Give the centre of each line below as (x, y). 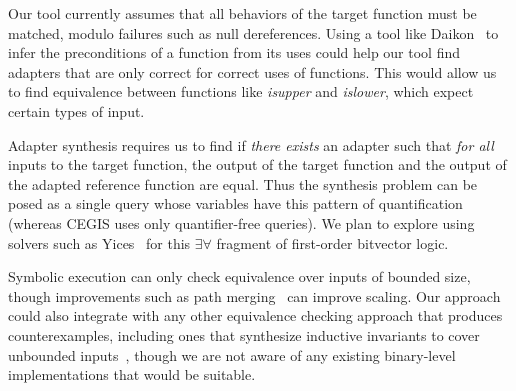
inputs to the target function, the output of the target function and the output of (257, 164)
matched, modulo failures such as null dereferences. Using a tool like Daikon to (253, 32)
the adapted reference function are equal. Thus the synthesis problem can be (243, 183)
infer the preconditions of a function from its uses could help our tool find (234, 52)
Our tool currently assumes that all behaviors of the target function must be (242, 13)
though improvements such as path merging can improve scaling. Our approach (254, 295)
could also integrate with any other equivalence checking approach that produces (255, 315)
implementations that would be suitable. (132, 374)
